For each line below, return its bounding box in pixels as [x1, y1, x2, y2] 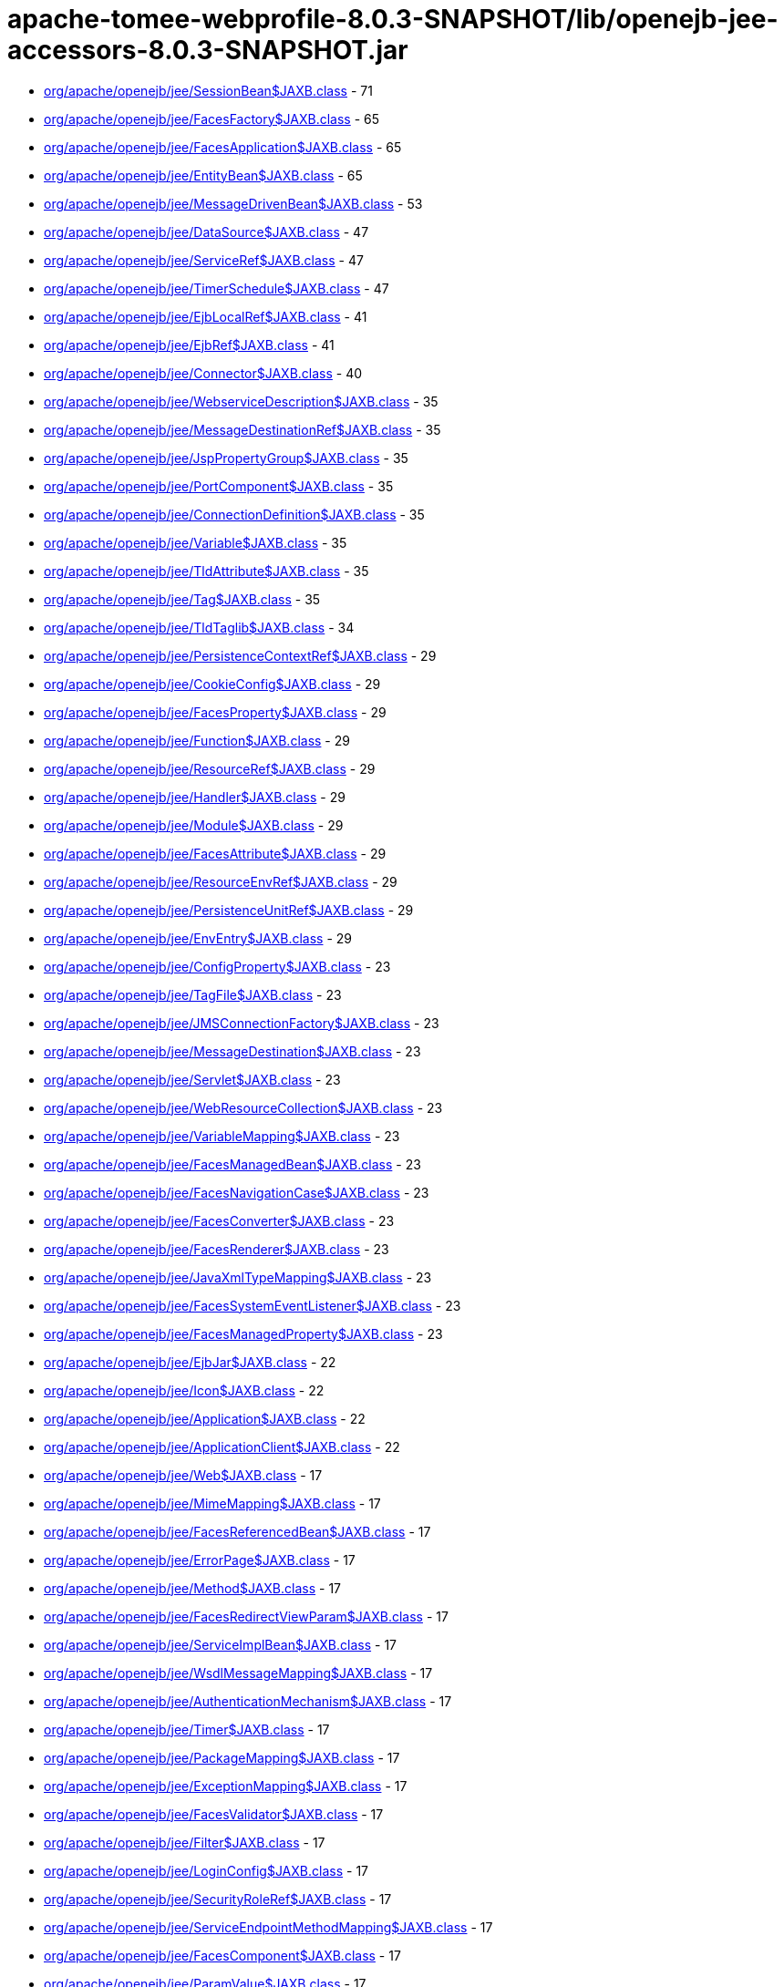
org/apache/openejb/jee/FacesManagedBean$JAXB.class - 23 [44, 1156, 421, 1172]
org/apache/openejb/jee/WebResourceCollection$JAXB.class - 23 [44, 1099, 443, 1116]
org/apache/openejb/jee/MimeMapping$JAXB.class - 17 [44, 1495, 381, 1511]
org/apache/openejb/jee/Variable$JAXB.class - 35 [44, 534, 347, 551]
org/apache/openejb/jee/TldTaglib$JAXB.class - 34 [44, 619, 355, 635]
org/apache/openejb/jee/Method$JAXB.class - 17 [44, 1580, 342, 1596]
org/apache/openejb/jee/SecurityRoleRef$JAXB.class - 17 [44, 1890, 392, 1907]
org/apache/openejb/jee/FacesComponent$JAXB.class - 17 [44, 1947, 401, 1963]
